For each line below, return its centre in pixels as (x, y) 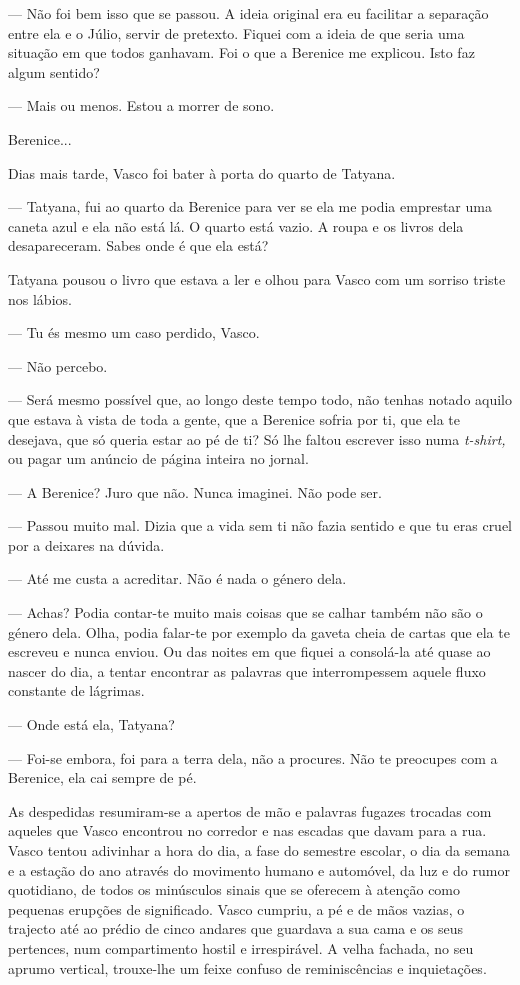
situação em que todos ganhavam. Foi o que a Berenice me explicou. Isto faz (241, 52)
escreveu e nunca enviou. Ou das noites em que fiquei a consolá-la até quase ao (249, 651)
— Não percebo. (58, 365)
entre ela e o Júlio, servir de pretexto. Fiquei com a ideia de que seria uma (236, 32)
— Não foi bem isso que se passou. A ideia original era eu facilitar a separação (248, 13)
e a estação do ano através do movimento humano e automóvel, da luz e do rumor (259, 869)
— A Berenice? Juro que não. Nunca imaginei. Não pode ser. (195, 491)
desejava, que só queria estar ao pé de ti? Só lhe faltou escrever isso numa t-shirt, (257, 438)
